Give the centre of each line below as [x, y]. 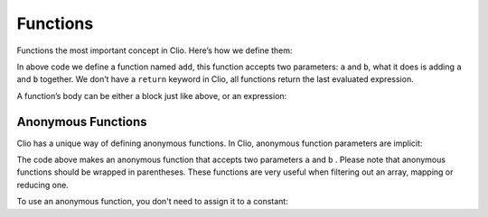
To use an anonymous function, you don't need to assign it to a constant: [152, 202]
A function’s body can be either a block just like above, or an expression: [152, 95]
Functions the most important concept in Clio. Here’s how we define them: [155, 50]
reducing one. [43, 185]
